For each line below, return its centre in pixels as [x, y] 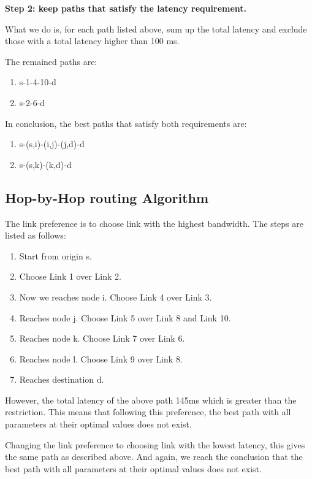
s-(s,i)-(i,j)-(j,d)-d [52, 144]
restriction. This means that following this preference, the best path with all [148, 412]
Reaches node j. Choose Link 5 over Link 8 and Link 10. [125, 317]
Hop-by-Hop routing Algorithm [107, 197]
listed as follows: [36, 235]
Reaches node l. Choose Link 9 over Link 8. [101, 358]
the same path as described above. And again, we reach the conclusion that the [154, 457]
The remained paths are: [51, 61]
